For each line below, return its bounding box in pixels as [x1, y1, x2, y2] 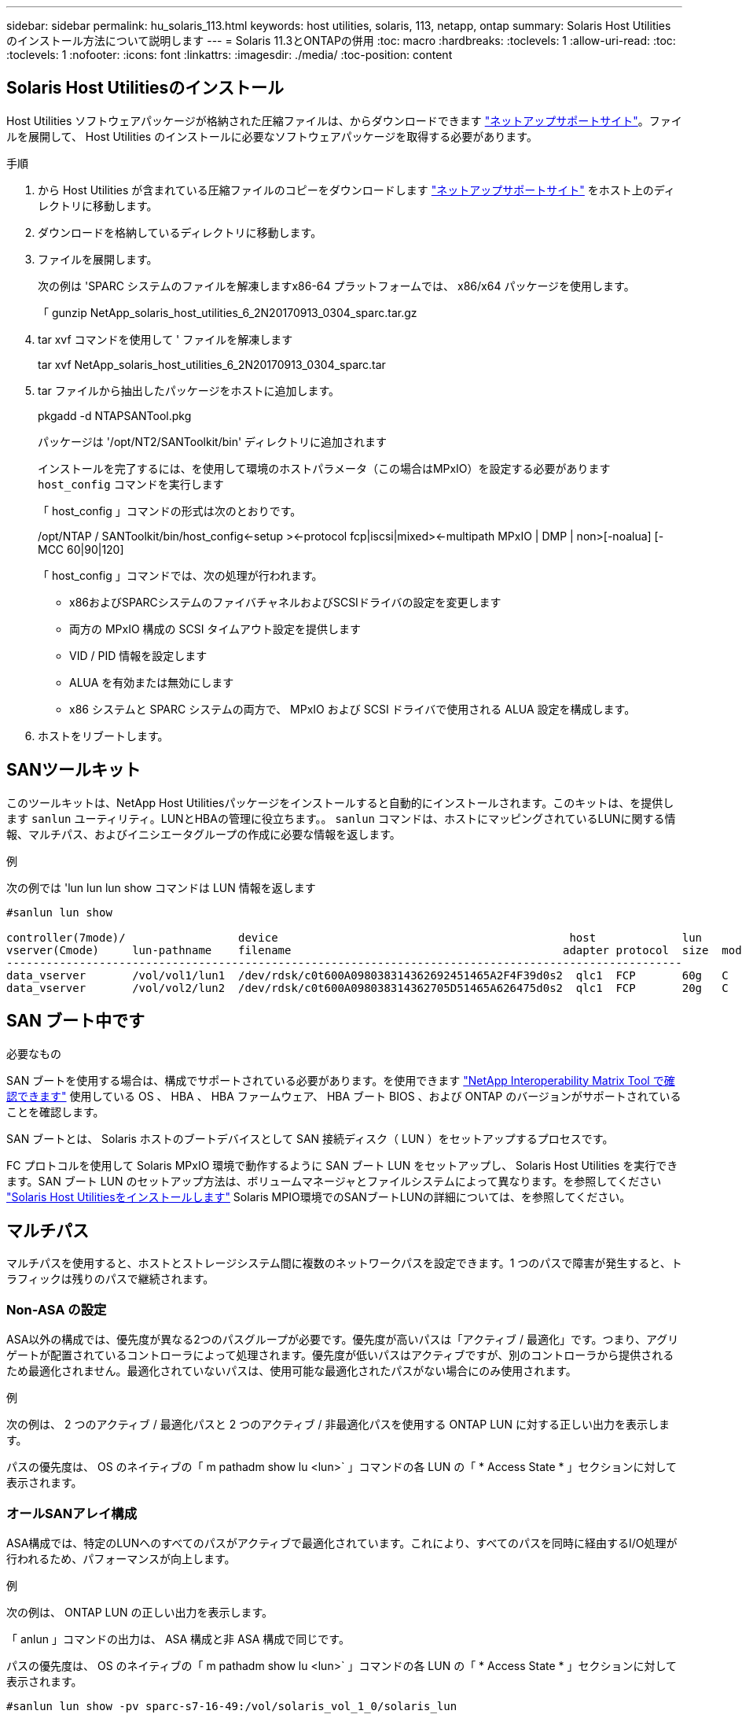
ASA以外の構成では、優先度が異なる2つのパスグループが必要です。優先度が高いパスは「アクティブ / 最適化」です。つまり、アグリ [6, 1333, 679, 1347]
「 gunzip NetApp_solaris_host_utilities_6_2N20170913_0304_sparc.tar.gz [38, 305, 417, 319]
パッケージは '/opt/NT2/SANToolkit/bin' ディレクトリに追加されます [38, 434, 388, 448]
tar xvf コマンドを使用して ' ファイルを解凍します [38, 332, 293, 346]
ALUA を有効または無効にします [69, 675, 234, 689]
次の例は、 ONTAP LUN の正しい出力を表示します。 [6, 1605, 273, 1619]
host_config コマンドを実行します [38, 477, 224, 491]
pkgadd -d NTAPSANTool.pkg [38, 408, 192, 422]
